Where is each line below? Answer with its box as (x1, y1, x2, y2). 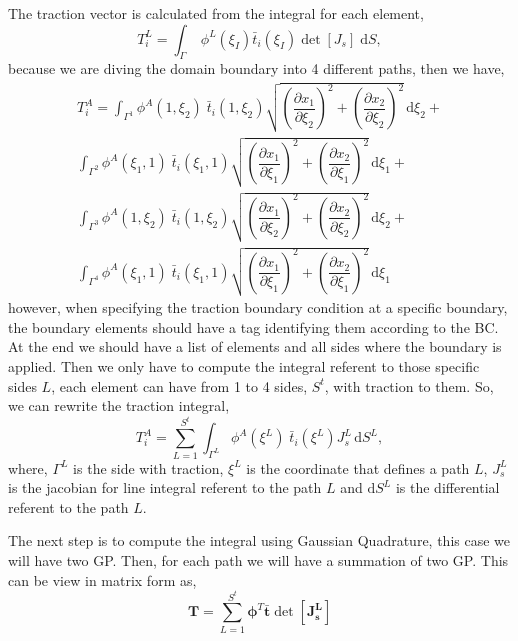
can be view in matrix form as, (8, 569, 197, 590)
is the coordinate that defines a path (246, 457, 470, 478)
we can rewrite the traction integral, (8, 395, 230, 416)
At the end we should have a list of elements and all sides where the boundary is (8, 336, 502, 357)
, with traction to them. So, (324, 375, 494, 396)
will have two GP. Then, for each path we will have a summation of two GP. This (8, 549, 509, 570)
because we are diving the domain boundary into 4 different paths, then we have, (8, 58, 505, 79)
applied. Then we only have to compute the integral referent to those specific (8, 356, 480, 377)
